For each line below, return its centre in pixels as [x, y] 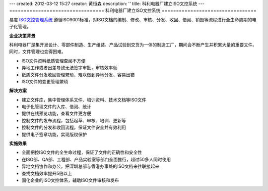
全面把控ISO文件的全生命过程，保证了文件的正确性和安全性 [82, 152]
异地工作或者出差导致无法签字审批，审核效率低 [69, 68]
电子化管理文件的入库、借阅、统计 [56, 107]
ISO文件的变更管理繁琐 [45, 81]
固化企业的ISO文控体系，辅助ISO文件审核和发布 [70, 180]
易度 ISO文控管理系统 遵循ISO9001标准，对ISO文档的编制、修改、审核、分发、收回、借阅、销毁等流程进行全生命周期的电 [133, 19]
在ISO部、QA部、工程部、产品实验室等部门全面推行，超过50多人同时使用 [96, 159]
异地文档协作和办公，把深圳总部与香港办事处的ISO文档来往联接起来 [91, 166]
